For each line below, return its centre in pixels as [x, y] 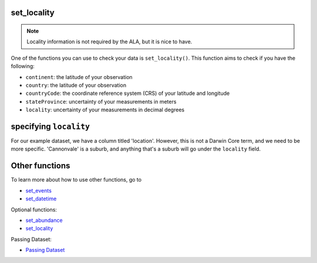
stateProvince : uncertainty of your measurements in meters [101, 101]
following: [23, 66]
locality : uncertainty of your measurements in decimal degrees [105, 110]
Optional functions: [34, 209]
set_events [39, 190]
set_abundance [44, 220]
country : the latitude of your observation [76, 85]
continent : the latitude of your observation [79, 77]
